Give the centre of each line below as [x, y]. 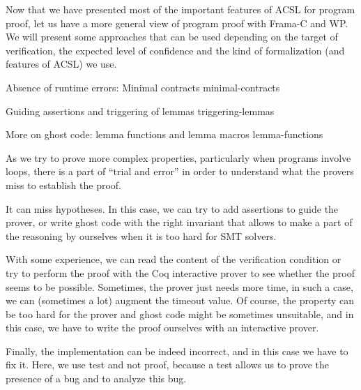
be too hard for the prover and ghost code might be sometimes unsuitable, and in [180, 314]
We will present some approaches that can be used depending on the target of [172, 37]
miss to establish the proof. [64, 185]
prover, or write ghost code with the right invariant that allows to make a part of [179, 222]
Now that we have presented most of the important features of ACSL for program [180, 9]
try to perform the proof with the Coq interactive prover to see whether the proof [180, 272]
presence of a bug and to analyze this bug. [96, 378]
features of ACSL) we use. [61, 64]
